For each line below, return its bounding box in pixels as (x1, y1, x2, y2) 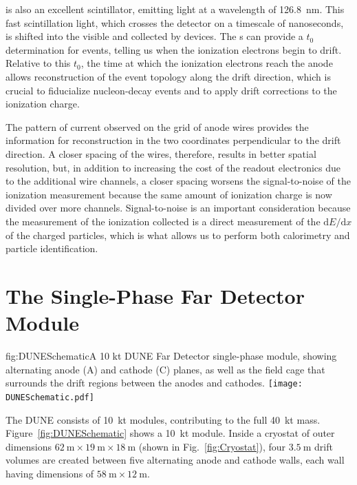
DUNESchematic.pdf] (6, 392, 94, 402)
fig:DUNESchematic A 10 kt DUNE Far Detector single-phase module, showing (6, 349, 337, 362)
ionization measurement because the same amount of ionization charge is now (6, 187, 332, 201)
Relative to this (6, 56, 71, 70)
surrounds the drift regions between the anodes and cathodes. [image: (6, 375, 303, 390)
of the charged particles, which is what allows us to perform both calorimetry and (6, 227, 350, 242)
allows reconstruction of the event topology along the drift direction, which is (6, 69, 331, 83)
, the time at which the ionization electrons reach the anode (80, 56, 333, 70)
